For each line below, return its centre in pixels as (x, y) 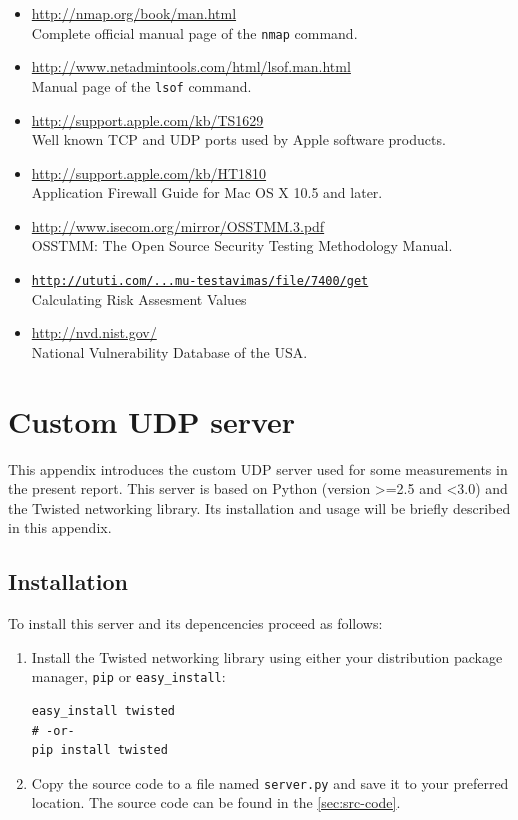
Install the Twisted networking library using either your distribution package (267, 656)
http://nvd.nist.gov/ (94, 332)
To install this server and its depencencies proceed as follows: (195, 623)
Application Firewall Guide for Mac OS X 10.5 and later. (207, 192)
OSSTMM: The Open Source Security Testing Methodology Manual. (242, 245)
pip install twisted (99, 750)
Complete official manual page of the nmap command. (194, 32)
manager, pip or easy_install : (128, 676)
